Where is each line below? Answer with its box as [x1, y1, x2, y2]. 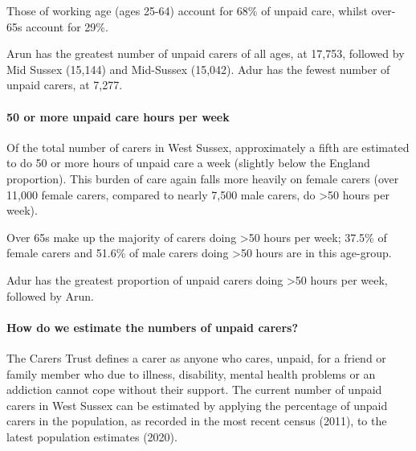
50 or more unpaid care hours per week [6, 108, 230, 125]
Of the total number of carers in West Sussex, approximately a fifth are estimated [6, 138, 410, 155]
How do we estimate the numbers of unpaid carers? [6, 318, 299, 335]
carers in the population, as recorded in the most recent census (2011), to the [6, 412, 387, 429]
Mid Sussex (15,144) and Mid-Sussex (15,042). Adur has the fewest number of [6, 60, 390, 77]
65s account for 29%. [6, 18, 108, 35]
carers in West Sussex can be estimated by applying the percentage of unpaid [6, 396, 388, 413]
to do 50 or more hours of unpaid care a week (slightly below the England [6, 154, 370, 171]
